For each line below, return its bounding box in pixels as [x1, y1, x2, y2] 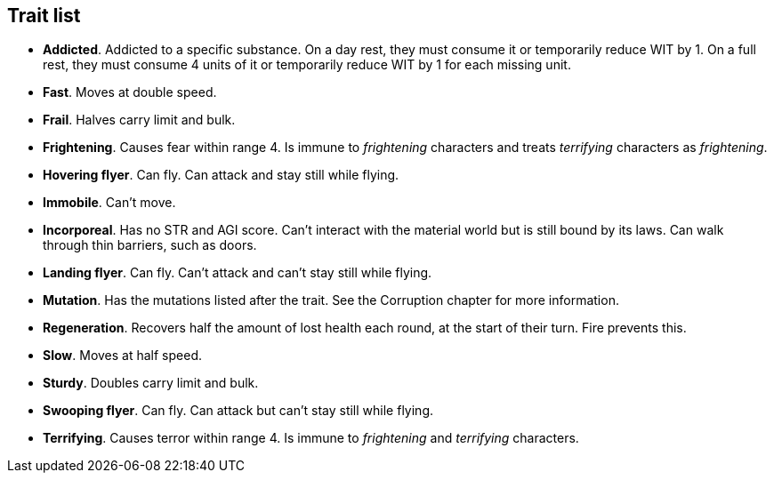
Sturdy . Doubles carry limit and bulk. [43, 375, 259, 391]
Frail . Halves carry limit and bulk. [43, 112, 236, 128]
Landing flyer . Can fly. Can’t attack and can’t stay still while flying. [43, 265, 432, 281]
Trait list [7, 4, 81, 27]
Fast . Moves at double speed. [43, 84, 217, 100]
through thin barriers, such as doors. [43, 237, 257, 253]
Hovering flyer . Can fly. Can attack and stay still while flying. [43, 167, 399, 183]
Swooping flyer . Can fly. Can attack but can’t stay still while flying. [43, 403, 433, 419]
